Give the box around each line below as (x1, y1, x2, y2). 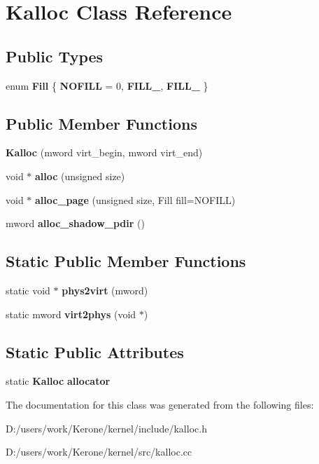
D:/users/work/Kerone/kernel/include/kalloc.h (6, 421, 207, 435)
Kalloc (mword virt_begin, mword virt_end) (6, 145, 203, 160)
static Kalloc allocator (6, 374, 111, 388)
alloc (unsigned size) (35, 168, 125, 183)
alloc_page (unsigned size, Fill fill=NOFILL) (35, 192, 236, 207)
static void (6, 282, 50, 297)
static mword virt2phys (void (6, 306, 136, 321)
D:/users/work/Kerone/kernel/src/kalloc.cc (6, 444, 192, 459)
